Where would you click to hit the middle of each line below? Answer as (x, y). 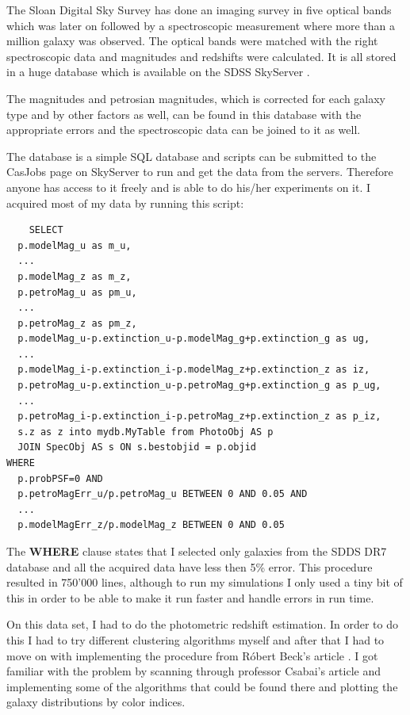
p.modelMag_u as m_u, (75, 245)
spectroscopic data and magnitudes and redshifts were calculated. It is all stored (201, 56)
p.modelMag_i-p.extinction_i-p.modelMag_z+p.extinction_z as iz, (194, 370)
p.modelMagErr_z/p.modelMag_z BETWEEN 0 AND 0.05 (151, 525)
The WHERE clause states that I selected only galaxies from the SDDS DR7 (197, 551)
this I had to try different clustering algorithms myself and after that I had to (195, 639)
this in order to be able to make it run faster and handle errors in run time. (190, 597)
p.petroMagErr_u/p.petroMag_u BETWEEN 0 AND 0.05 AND (163, 494)
